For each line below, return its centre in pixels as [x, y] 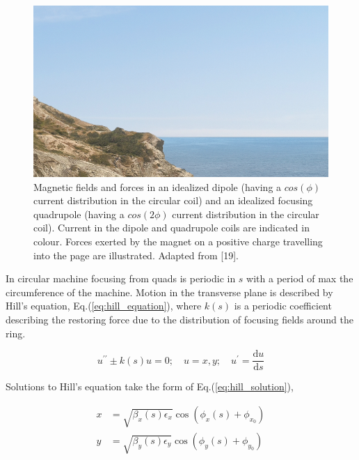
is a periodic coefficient [283, 306]
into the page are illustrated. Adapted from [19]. [136, 255]
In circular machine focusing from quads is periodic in [121, 278]
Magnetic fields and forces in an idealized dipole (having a [158, 186]
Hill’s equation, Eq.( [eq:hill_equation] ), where [104, 306]
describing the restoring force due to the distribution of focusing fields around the [180, 320]
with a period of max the [300, 278]
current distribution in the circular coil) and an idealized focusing [173, 200]
